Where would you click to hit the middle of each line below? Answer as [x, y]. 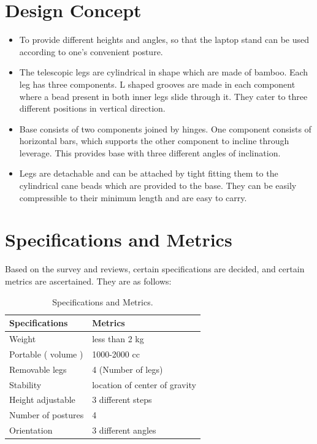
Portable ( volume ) [46, 354]
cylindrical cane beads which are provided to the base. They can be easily [158, 186]
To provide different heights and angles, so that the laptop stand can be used [164, 40]
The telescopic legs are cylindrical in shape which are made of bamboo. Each [164, 72]
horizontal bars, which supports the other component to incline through [154, 141]
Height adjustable [42, 400]
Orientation [31, 430]
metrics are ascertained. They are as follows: [88, 281]
